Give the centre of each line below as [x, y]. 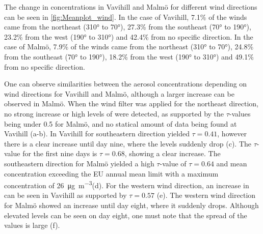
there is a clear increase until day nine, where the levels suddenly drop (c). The [128, 143]
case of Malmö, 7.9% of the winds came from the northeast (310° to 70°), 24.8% [129, 47]
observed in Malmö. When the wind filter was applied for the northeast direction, [131, 104]
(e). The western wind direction [206, 195]
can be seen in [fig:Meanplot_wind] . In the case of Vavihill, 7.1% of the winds [126, 17]
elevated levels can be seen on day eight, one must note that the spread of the [126, 215]
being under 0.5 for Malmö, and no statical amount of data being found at [121, 123]
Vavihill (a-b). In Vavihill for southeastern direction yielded [97, 134]
